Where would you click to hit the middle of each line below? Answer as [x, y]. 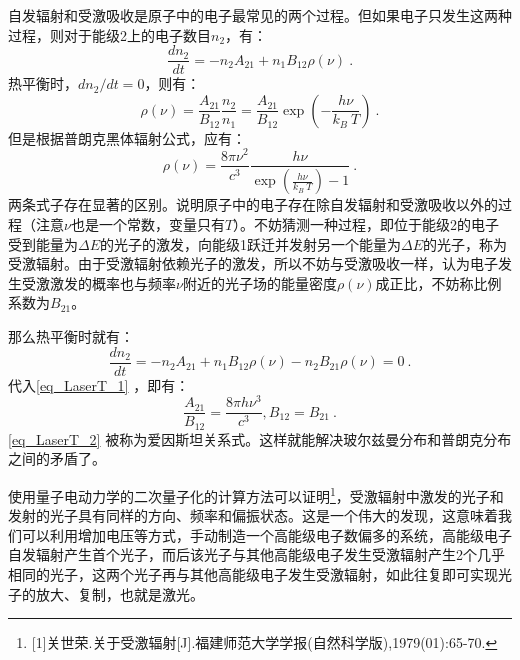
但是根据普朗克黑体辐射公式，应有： [127, 137]
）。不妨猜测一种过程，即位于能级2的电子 [366, 224]
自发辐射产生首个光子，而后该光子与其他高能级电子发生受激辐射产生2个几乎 [256, 554]
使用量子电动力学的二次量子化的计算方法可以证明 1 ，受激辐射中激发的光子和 [256, 494]
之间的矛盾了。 [57, 458]
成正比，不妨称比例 [438, 282]
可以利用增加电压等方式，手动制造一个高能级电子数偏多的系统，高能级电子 [266, 534]
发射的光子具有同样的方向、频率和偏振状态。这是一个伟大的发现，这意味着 [253, 515]
